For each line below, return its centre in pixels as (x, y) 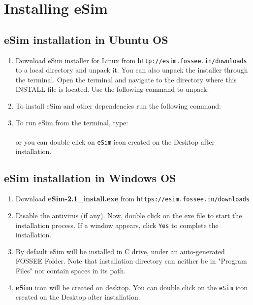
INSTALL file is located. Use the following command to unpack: (112, 89)
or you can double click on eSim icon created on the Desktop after (115, 141)
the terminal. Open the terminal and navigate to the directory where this (126, 79)
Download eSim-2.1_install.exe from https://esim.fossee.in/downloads (133, 199)
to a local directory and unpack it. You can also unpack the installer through (132, 70)
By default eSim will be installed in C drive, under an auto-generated (120, 251)
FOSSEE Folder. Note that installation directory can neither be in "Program (131, 261)
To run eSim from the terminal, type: (72, 122)
